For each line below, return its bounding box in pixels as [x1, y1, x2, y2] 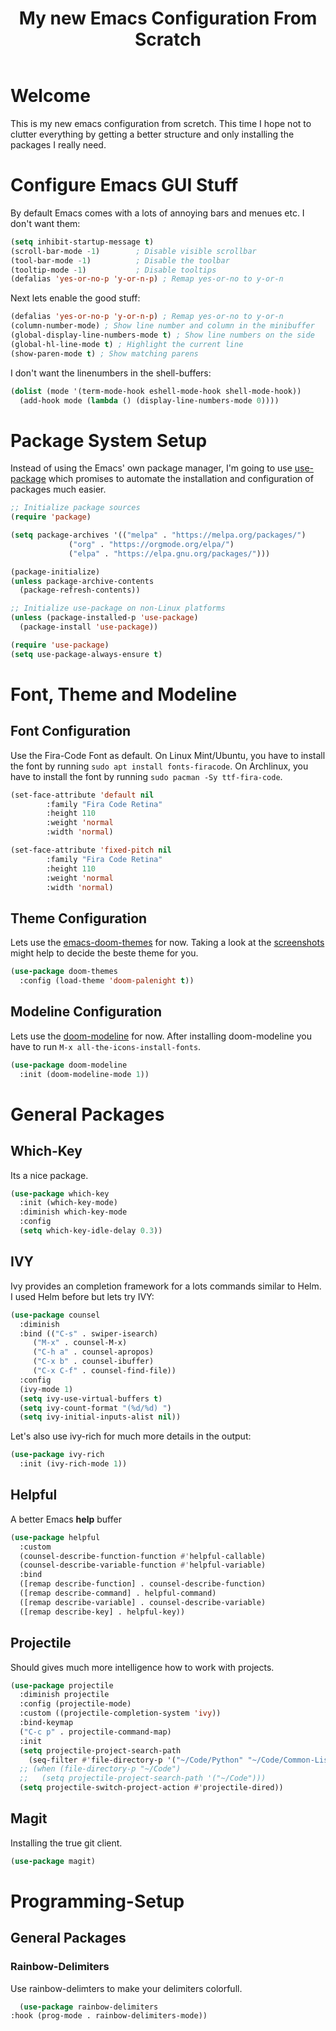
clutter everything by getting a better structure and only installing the [10, 128, 295, 140]
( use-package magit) [10, 1856, 97, 1866]
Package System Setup [10, 429, 208, 452]
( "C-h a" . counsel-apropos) [32, 1347, 155, 1357]
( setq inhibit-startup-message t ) [10, 237, 155, 247]
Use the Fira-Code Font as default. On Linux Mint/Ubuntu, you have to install [10, 749, 326, 761]
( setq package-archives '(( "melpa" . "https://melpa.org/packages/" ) [10, 530, 307, 541]
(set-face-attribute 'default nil [10, 790, 155, 800]
